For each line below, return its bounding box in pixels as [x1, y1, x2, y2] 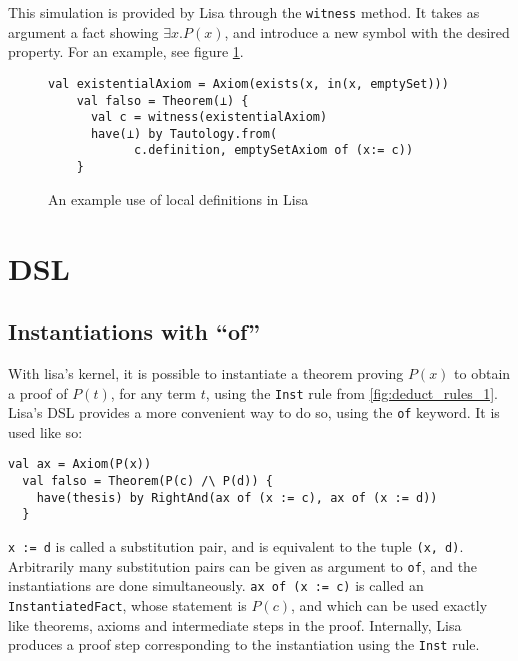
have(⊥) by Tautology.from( [90, 126, 278, 141]
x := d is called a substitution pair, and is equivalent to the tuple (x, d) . [8, 536, 464, 557]
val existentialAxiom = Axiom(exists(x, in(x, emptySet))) [48, 76, 449, 91]
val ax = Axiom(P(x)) [8, 457, 152, 472]
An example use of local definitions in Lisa [48, 188, 309, 209]
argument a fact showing [8, 21, 159, 42]
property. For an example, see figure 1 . [8, 41, 244, 62]
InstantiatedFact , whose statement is [8, 595, 247, 616]
